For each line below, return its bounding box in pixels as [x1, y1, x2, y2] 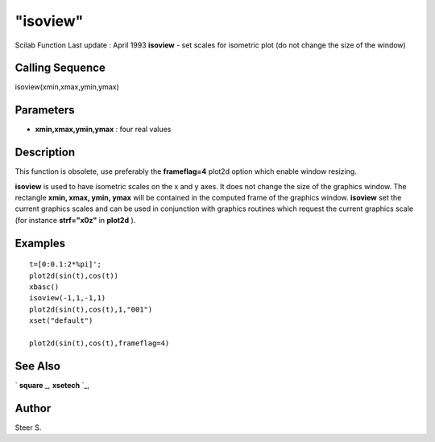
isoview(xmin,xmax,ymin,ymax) [14, 82, 120, 92]
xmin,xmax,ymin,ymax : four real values [35, 125, 172, 134]
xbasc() [29, 283, 60, 291]
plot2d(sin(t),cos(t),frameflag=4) [29, 338, 170, 348]
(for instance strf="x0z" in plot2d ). [14, 215, 136, 225]
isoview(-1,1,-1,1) [29, 294, 106, 303]
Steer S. [14, 423, 42, 432]
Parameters [14, 103, 75, 117]
